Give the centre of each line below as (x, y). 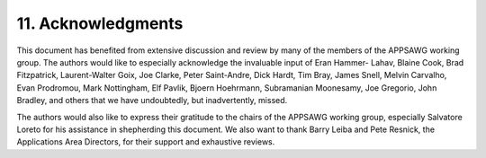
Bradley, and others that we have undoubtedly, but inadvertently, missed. (152, 101)
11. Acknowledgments (100, 23)
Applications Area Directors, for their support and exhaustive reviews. (146, 142)
